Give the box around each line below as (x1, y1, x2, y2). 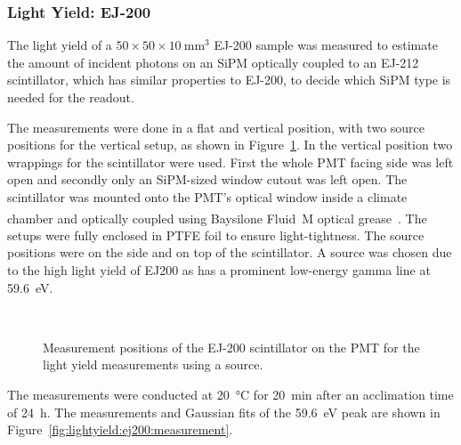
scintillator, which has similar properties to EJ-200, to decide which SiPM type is (7, 70, 451, 89)
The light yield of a (7, 36, 112, 54)
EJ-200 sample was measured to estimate (214, 36, 438, 54)
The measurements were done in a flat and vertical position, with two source (7, 117, 425, 136)
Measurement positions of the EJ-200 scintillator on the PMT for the (43, 337, 420, 356)
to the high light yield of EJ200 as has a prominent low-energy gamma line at (7, 261, 431, 279)
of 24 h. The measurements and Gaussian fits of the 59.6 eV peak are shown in (7, 402, 441, 421)
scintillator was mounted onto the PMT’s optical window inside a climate (7, 187, 408, 206)
